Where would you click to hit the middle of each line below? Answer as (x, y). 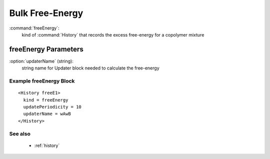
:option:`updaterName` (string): (41, 61)
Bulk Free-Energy (46, 13)
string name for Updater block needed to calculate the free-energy (90, 68)
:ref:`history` (47, 145)
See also (20, 133)
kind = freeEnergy (46, 100)
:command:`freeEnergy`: (34, 28)
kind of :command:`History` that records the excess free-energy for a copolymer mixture (113, 34)
